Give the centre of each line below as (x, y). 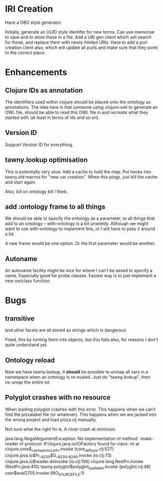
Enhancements (36, 72)
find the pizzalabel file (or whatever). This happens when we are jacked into (81, 414)
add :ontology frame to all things (55, 206)
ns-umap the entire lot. (28, 382)
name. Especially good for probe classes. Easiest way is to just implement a (81, 276)
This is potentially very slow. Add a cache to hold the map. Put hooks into (78, 172)
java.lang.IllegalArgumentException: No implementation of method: (72, 438)
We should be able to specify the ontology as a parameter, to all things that (80, 218)
